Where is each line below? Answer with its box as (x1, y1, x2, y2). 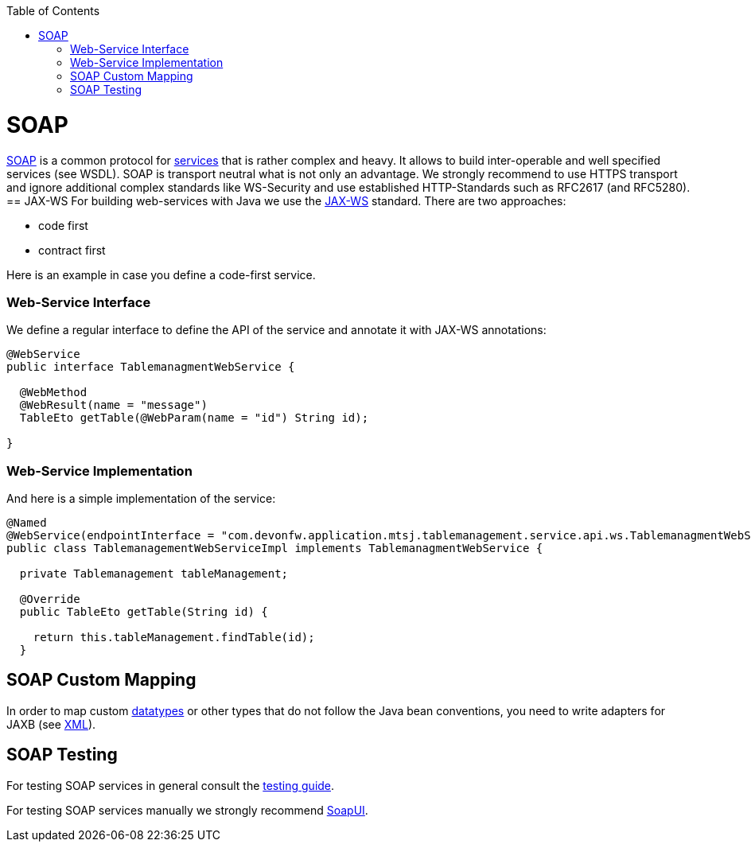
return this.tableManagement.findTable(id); (33, 631, 315, 644)
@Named (6, 516, 47, 529)
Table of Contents (6, 4, 100, 18)
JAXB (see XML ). (6, 717, 96, 731)
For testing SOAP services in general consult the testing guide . (6, 778, 335, 792)
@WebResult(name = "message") (19, 399, 208, 412)
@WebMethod (19, 386, 88, 399)
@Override (19, 593, 80, 605)
